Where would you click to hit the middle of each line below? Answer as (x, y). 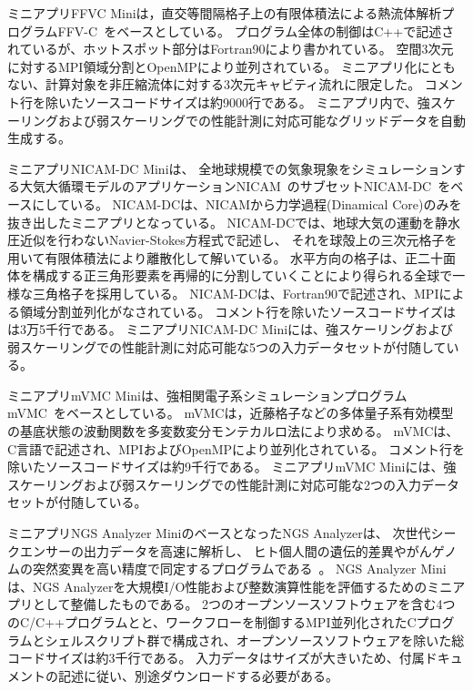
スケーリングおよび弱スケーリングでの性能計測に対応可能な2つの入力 (214, 484)
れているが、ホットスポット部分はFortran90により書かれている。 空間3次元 (231, 49)
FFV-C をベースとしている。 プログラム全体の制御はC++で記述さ (256, 30)
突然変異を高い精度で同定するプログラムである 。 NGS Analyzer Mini (239, 569)
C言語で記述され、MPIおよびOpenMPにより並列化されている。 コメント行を (236, 448)
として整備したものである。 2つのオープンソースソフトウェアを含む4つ (244, 604)
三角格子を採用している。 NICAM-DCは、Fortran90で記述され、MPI (236, 293)
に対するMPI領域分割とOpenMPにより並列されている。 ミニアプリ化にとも (231, 66)
